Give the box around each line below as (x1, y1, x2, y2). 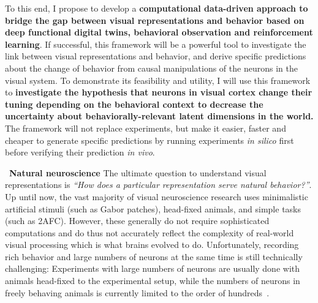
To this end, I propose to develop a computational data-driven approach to (5, 2, 308, 14)
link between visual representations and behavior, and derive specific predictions (5, 50, 306, 62)
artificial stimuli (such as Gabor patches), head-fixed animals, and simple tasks (5, 202, 301, 215)
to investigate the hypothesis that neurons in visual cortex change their (5, 86, 312, 99)
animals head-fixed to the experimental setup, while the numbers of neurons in (5, 274, 300, 287)
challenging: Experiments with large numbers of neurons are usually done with (5, 262, 300, 275)
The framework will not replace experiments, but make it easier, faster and (5, 121, 286, 134)
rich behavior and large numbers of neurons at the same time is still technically (5, 250, 303, 263)
